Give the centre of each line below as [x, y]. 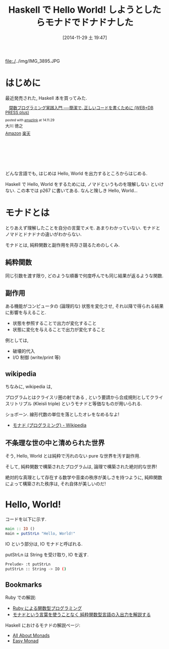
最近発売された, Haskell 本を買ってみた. [46, 98]
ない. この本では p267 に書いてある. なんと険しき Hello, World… [71, 190]
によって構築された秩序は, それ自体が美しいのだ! [55, 484]
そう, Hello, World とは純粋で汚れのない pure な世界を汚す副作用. [73, 456]
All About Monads [31, 635]
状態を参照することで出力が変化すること [54, 323]
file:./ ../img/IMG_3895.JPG [33, 61]
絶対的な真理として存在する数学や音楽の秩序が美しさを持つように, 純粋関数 [84, 478]
